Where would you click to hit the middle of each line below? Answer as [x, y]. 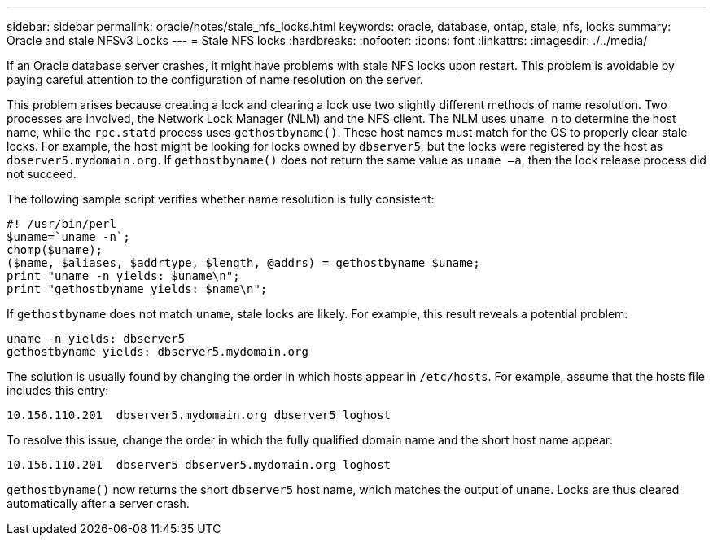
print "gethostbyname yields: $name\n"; [137, 289]
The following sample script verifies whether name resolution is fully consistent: [221, 199]
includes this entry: [58, 390]
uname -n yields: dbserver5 [96, 339]
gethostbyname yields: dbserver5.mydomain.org [157, 352]
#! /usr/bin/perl [61, 224]
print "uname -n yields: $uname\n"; [123, 276]
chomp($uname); [55, 250]
